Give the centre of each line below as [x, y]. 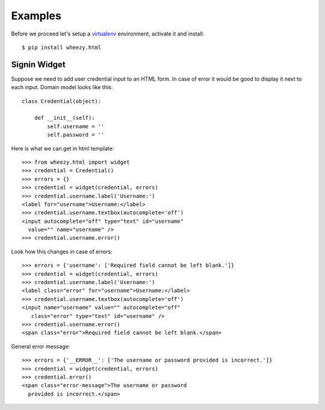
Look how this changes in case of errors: [62, 251]
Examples [36, 16]
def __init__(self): [64, 118]
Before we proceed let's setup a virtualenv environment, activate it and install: [108, 34]
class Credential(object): [62, 101]
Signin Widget [38, 64]
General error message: [41, 346]
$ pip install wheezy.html [62, 47]
